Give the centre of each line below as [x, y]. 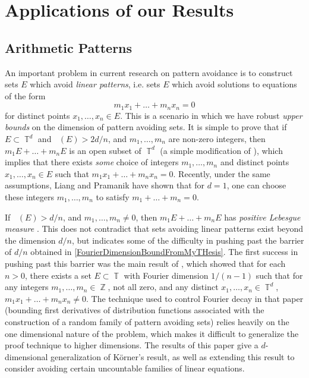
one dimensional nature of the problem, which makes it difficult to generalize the [152, 333]
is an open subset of [105, 150]
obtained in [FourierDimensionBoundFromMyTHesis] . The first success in [164, 252]
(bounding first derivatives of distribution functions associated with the [135, 310]
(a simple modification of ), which [221, 150]
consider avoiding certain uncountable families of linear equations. [125, 368]
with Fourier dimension [166, 275]
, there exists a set [58, 275]
